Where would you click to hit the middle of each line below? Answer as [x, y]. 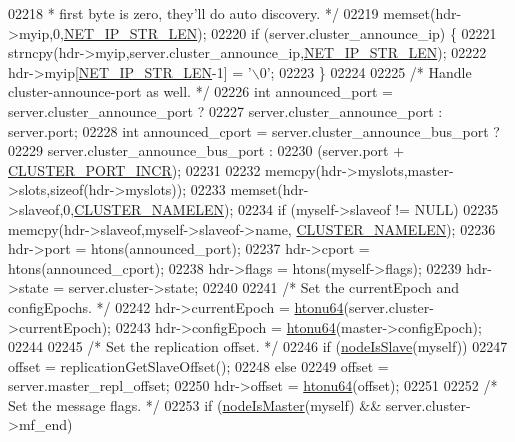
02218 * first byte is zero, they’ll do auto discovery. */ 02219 [193, 13]
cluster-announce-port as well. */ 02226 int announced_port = [200, 91]
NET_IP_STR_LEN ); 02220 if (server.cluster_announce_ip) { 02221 [280, 32]
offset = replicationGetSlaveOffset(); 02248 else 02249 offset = [198, 365]
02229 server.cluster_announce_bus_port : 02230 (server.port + [206, 150]
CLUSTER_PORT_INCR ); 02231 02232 [134, 169]
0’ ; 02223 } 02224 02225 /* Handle [365, 71]
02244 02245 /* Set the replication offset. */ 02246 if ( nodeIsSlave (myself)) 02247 [258, 346]
